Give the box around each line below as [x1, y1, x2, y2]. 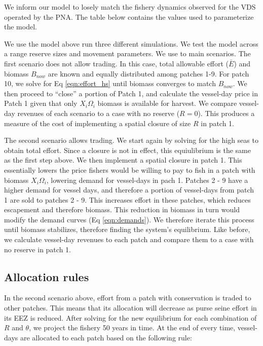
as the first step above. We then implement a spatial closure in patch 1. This [4, 155, 242, 165]
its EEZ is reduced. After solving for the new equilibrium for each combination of [4, 312, 257, 323]
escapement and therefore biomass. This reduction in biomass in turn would [4, 204, 240, 215]
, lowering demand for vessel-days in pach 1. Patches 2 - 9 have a [46, 174, 248, 185]
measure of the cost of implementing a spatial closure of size [4, 118, 191, 128]
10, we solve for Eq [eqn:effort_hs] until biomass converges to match [4, 78, 216, 89]
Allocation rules [4, 268, 89, 284]
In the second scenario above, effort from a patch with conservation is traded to [4, 292, 251, 303]
